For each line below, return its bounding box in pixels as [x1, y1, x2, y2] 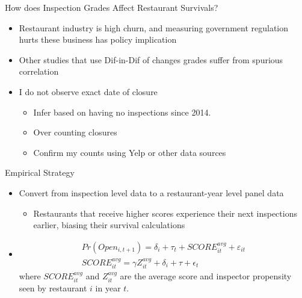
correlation [19, 65, 59, 78]
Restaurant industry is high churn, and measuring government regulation [19, 21, 289, 34]
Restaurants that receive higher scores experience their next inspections [33, 206, 297, 219]
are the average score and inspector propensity [120, 270, 292, 282]
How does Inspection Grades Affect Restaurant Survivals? [5, 1, 218, 13]
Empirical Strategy [5, 166, 75, 179]
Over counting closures [33, 126, 117, 138]
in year [95, 282, 121, 294]
